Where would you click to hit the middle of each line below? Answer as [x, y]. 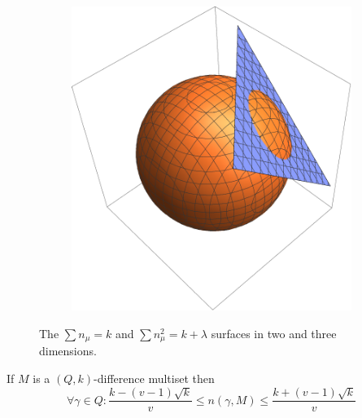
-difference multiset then [154, 378]
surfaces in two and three [274, 333]
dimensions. [68, 351]
